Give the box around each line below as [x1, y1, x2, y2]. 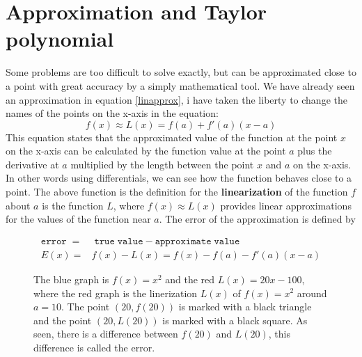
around [297, 285, 327, 300]
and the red [165, 271, 215, 286]
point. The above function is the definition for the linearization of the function [6, 184, 348, 199]
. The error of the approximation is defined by [159, 212, 356, 226]
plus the [297, 143, 332, 158]
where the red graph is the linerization [33, 285, 198, 300]
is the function [42, 198, 104, 212]
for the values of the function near [6, 212, 151, 226]
